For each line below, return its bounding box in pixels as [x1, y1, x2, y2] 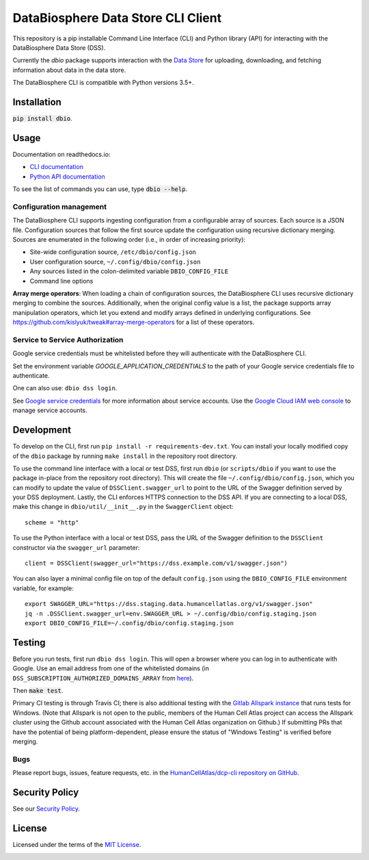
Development [12, 425, 72, 436]
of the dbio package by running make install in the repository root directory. [12, 452, 238, 460]
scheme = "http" [25, 518, 79, 527]
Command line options [29, 277, 94, 285]
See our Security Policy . [12, 805, 81, 813]
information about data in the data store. [12, 66, 126, 74]
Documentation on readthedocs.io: [12, 150, 111, 158]
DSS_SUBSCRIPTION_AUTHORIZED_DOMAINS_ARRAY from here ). [12, 674, 194, 682]
